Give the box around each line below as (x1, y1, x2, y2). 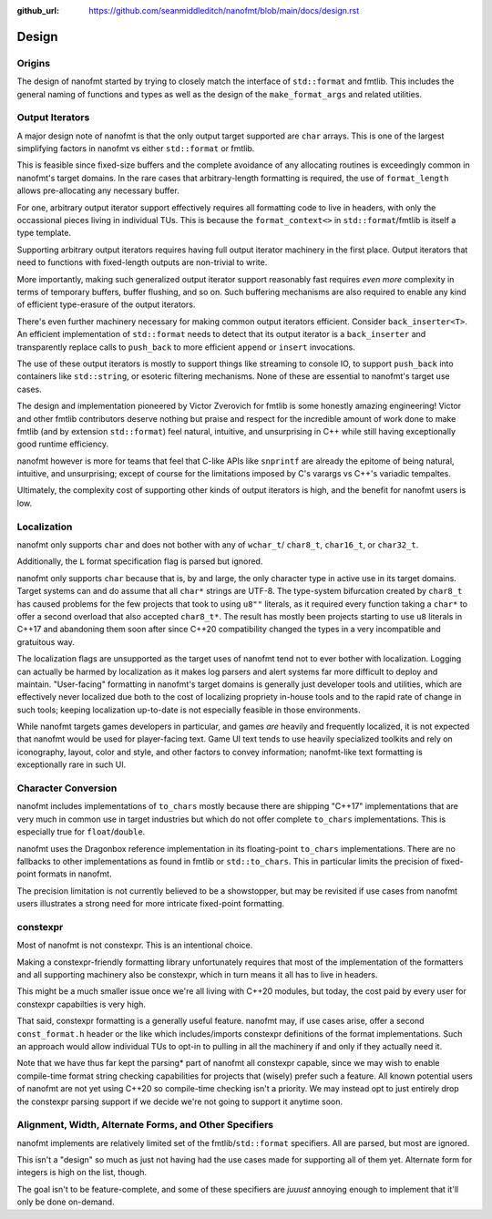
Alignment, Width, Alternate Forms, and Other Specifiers (16, 1119, 273, 1132)
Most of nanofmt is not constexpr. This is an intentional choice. (16, 939, 253, 951)
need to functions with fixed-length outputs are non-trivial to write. (16, 257, 268, 268)
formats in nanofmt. (37, 868, 113, 879)
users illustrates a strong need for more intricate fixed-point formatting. (16, 898, 285, 909)
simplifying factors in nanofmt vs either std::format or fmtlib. (16, 143, 255, 154)
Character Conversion (16, 782, 118, 794)
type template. (16, 228, 72, 239)
